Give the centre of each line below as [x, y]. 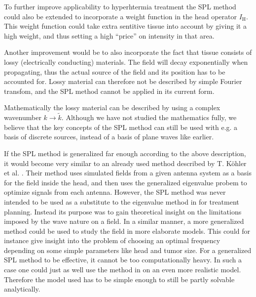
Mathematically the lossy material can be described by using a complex [112, 107]
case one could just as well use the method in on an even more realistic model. [123, 270]
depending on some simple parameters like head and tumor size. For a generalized [128, 250]
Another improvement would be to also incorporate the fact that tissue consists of [128, 52]
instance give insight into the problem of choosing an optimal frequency [112, 240]
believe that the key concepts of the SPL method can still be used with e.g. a [121, 127]
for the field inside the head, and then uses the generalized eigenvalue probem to [126, 182]
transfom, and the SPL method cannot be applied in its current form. [109, 91]
